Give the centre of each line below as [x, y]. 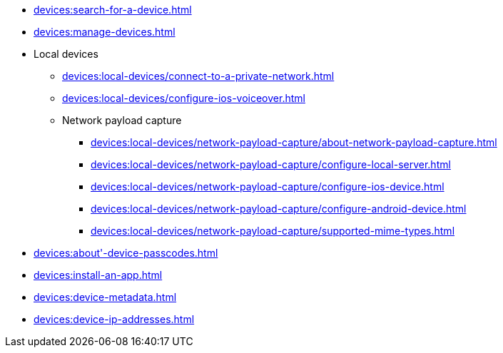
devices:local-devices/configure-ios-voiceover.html [184, 98]
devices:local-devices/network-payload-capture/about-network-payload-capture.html [294, 142]
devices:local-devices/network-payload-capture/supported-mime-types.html [273, 231]
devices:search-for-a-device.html [113, 10]
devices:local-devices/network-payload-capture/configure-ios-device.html [268, 186]
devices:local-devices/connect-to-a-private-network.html [198, 76]
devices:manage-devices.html [105, 32]
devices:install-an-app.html [98, 275]
